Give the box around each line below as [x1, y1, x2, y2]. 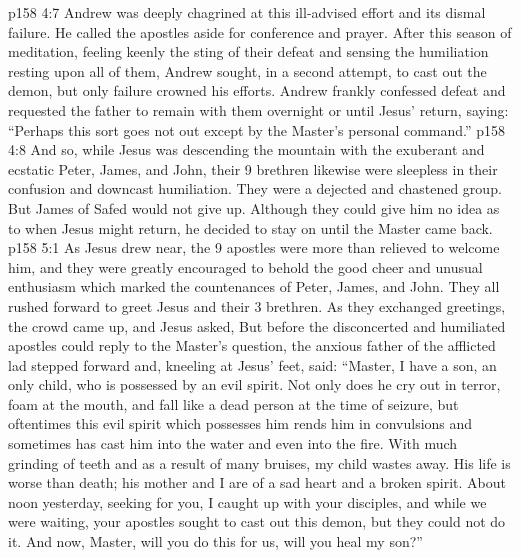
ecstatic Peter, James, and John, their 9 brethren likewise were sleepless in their [8, 158, 498, 179]
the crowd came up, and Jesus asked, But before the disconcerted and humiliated [8, 315, 506, 336]
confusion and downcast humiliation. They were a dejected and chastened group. [8, 178, 502, 199]
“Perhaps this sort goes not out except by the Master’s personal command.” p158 [8, 119, 506, 140]
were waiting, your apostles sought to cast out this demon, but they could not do [8, 511, 506, 532]
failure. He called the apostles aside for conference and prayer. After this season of [8, 21, 512, 42]
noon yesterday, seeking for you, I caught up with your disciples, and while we [8, 491, 487, 512]
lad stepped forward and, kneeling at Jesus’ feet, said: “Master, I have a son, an [8, 354, 497, 375]
